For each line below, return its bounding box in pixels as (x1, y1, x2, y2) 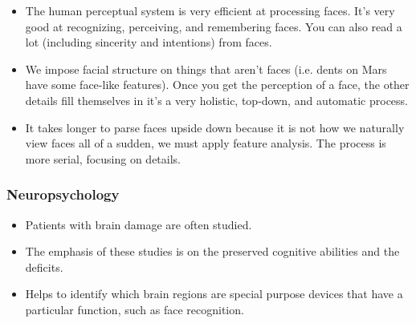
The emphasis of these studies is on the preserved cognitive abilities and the (25, 243, 400, 260)
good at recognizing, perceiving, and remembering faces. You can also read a (25, 18, 402, 34)
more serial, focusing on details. (25, 150, 181, 167)
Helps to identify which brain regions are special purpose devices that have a (25, 285, 403, 302)
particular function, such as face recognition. (25, 301, 244, 317)
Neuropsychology (6, 184, 120, 204)
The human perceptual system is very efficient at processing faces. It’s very (25, 2, 395, 18)
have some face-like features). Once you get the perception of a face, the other (25, 76, 410, 93)
